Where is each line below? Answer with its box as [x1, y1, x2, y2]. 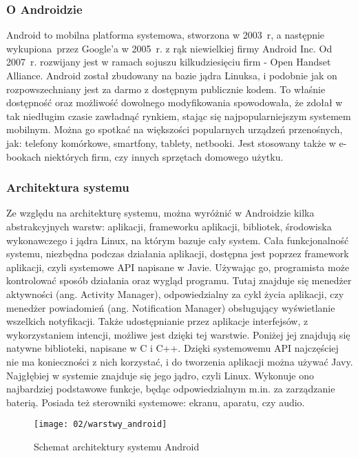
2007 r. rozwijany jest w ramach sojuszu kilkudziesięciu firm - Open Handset [6, 54, 331, 69]
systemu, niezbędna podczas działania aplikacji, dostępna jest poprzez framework [6, 246, 349, 261]
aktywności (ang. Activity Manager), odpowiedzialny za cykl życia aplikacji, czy [6, 286, 344, 301]
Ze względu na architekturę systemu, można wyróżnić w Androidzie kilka [6, 206, 315, 220]
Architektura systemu [6, 179, 129, 196]
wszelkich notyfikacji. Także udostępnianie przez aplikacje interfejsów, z [6, 314, 308, 328]
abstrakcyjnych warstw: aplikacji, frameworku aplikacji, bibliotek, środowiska [6, 219, 332, 233]
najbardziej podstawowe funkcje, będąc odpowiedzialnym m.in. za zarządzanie [6, 381, 335, 396]
